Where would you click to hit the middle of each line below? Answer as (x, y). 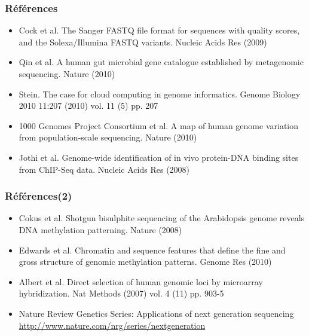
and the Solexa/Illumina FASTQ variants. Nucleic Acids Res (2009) (143, 42)
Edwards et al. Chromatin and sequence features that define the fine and (152, 250)
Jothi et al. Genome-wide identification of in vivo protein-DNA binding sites (159, 157)
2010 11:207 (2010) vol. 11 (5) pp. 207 (88, 106)
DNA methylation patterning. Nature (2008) (100, 229)
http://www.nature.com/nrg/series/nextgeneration (112, 325)
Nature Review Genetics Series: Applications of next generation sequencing (156, 313)
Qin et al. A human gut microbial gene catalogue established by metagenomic (161, 62)
